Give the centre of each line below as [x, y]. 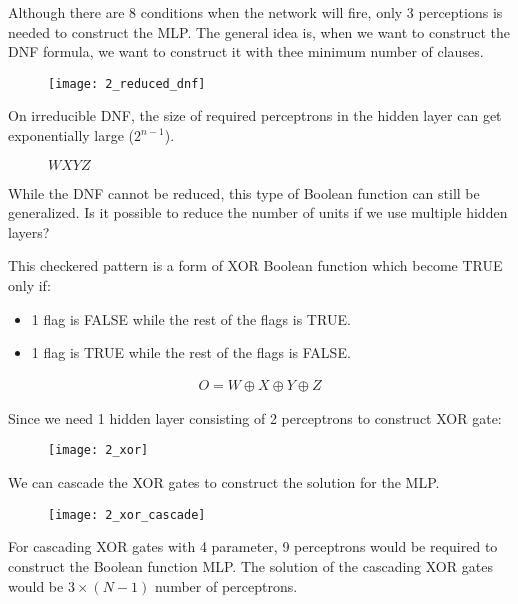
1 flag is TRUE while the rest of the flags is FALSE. [191, 352]
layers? [29, 231]
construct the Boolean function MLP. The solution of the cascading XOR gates [250, 565]
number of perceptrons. [226, 585]
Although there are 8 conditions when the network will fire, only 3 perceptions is [255, 12]
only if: [29, 285]
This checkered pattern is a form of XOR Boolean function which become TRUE [255, 265]
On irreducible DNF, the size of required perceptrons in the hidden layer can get [255, 115]
